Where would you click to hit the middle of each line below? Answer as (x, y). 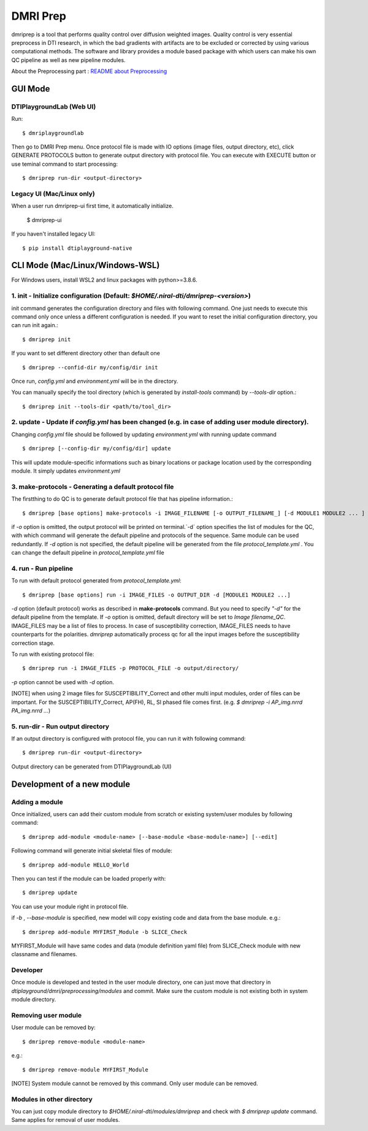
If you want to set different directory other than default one (86, 353)
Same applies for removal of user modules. (66, 1120)
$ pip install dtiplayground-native (77, 248)
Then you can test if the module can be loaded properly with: (89, 878)
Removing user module (47, 1015)
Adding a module (37, 802)
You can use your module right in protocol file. (70, 906)
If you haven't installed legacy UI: (53, 234)
